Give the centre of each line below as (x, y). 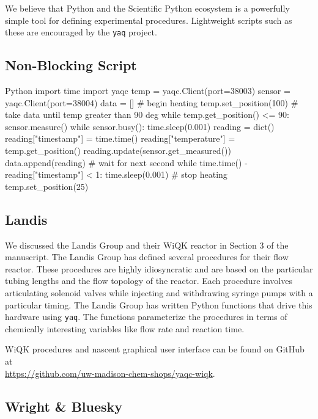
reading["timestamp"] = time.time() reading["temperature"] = (120, 138)
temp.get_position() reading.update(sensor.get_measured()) (118, 151)
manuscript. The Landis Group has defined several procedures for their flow (147, 257)
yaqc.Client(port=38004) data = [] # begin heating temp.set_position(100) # (152, 102)
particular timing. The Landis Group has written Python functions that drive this (159, 304)
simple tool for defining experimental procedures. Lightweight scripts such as (149, 20)
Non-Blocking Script (71, 65)
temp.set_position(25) (47, 186)
